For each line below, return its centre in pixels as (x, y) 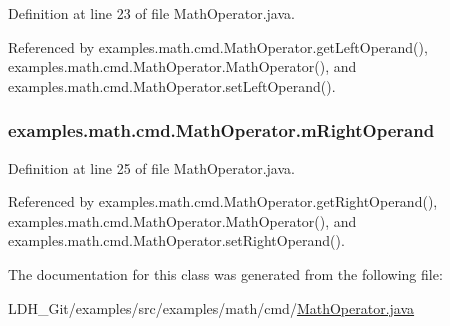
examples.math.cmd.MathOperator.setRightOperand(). (176, 240)
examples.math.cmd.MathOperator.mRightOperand (221, 130)
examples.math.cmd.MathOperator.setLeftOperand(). (172, 85)
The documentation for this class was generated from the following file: (225, 273)
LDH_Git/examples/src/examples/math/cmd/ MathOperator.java (211, 307)
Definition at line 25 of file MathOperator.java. (151, 167)
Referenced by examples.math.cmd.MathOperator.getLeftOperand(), (218, 46)
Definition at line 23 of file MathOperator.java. (151, 13)
